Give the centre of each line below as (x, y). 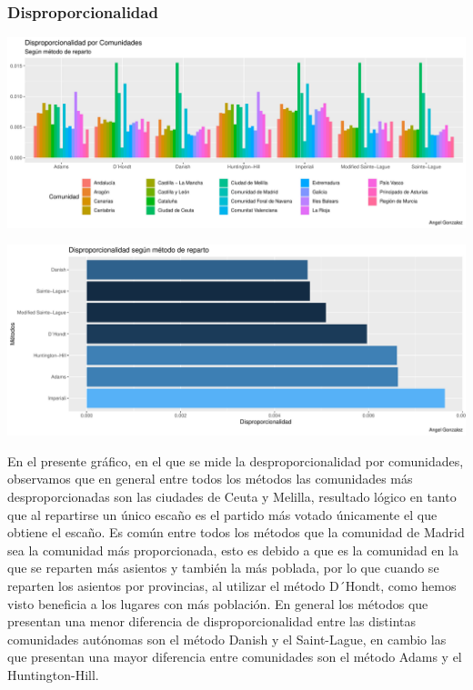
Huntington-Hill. (53, 674)
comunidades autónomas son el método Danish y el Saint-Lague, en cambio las (227, 639)
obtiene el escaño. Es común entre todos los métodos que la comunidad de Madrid (236, 532)
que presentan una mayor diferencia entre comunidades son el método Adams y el (235, 657)
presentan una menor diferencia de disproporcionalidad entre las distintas (212, 621)
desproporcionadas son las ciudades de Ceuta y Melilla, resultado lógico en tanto (232, 496)
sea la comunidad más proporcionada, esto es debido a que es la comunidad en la (233, 550)
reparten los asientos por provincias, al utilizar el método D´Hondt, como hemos (232, 585)
